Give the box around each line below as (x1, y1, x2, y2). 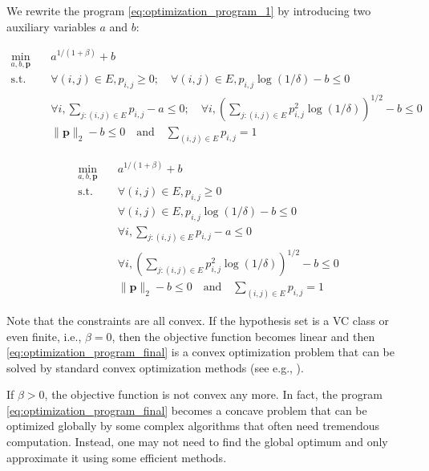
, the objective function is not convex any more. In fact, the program (44, 386, 382, 403)
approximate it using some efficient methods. (6, 449, 227, 465)
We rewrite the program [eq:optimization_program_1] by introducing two (6, 2, 371, 18)
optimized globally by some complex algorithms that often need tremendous (6, 417, 380, 434)
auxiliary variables (6, 18, 96, 35)
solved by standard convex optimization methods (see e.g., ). (6, 359, 304, 376)
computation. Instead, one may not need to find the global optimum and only (6, 433, 388, 450)
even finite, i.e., (6, 327, 82, 344)
